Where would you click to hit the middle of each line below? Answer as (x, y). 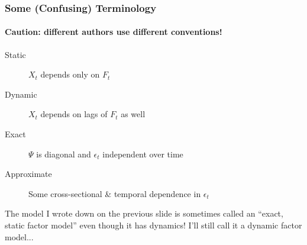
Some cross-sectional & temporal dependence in (115, 193)
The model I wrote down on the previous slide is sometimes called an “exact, (144, 213)
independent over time (143, 154)
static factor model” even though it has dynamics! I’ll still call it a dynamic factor (153, 225)
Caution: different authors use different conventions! (114, 32)
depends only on (70, 74)
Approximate (28, 174)
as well (133, 114)
